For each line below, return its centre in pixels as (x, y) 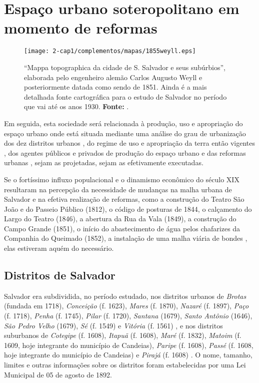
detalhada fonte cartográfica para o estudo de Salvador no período (125, 96)
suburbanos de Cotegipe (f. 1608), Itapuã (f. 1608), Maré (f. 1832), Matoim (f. (123, 335)
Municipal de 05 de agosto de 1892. (58, 374)
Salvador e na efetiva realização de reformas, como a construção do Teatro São (124, 199)
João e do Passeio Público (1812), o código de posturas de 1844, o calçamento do (128, 209)
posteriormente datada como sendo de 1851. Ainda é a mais (115, 87)
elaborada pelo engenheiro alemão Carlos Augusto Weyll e (113, 77)
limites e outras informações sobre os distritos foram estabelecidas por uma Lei (125, 365)
